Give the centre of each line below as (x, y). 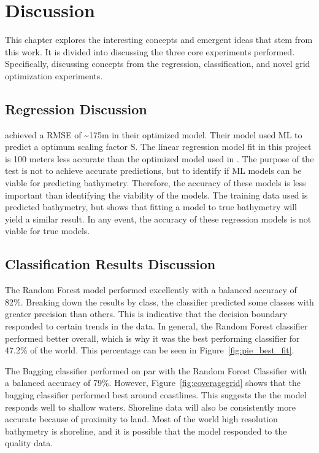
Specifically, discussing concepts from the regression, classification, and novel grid (158, 64)
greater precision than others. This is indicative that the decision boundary (146, 314)
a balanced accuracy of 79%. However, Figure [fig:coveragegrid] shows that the (153, 383)
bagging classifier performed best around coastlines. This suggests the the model (156, 395)
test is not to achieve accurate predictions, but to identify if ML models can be (153, 171)
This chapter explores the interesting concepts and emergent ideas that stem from (159, 40)
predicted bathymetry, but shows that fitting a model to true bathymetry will (151, 207)
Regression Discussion (76, 108)
